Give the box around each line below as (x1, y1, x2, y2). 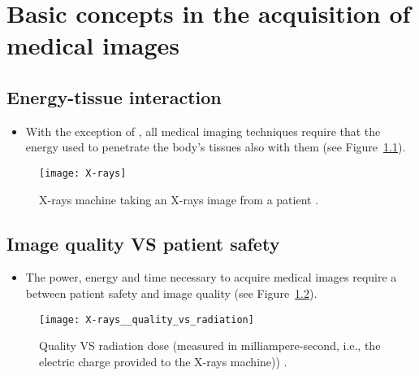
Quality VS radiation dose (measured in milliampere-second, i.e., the (39, 337, 381, 354)
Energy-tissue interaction (6, 84, 222, 109)
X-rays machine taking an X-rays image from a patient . (39, 190, 319, 208)
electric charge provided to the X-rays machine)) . (39, 352, 287, 369)
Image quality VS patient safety (6, 230, 280, 256)
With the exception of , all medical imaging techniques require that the (25, 122, 381, 139)
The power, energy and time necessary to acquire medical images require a (25, 269, 397, 286)
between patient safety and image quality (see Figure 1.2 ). (25, 285, 317, 301)
